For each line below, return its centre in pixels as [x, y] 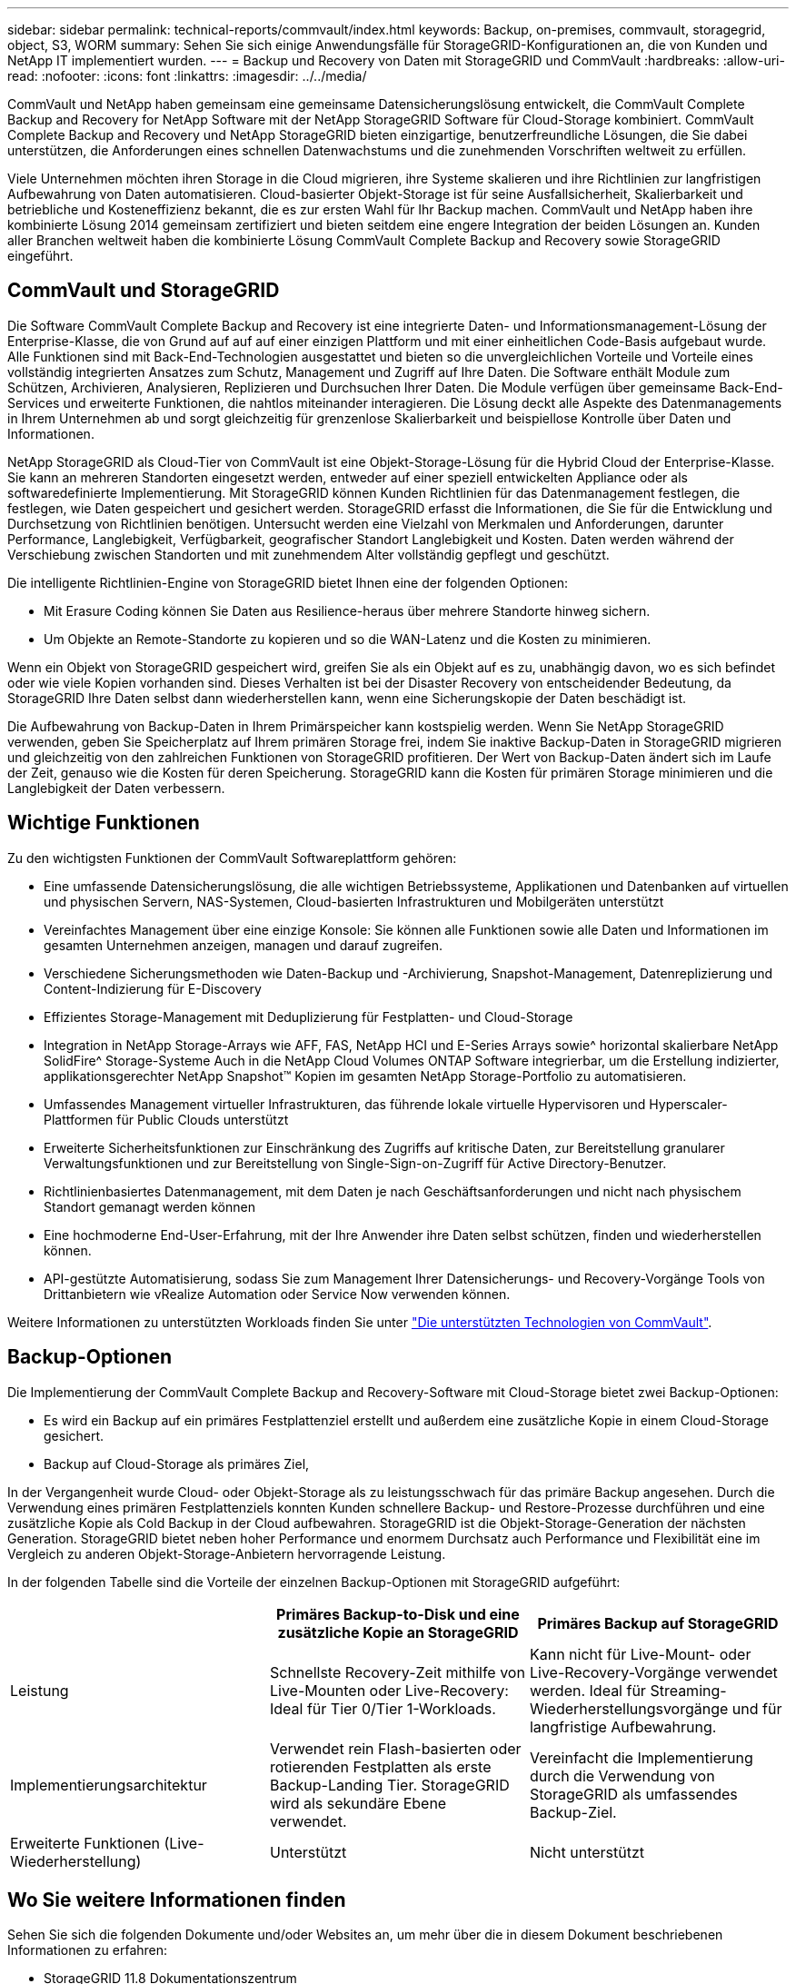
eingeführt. [40, 256]
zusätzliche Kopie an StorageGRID [398, 1632]
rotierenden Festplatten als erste [380, 1766]
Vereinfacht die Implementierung [641, 1757]
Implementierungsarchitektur [109, 1785]
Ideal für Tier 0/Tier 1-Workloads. [383, 1708]
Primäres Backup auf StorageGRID [658, 1623]
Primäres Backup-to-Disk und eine [398, 1614]
